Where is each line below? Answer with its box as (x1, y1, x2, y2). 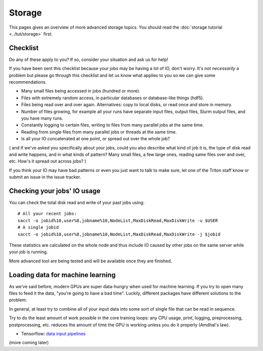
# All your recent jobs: (18, 211, 77, 217)
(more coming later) (9, 340, 49, 346)
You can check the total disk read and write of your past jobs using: (9, 200, 145, 205)
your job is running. (9, 249, 48, 255)
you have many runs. (21, 115, 63, 121)
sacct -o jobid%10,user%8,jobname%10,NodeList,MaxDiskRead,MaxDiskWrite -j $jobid (18, 231, 221, 237)
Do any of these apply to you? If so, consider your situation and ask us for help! (9, 56, 169, 62)
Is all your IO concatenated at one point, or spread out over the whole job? (21, 136, 170, 142)
